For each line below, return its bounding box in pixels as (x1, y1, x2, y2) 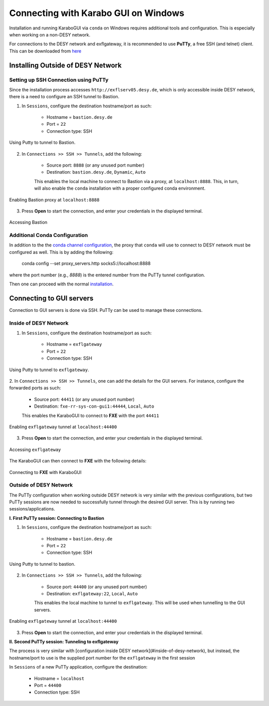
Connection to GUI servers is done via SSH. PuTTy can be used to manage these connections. (9, 307, 203, 313)
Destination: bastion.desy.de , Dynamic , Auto (46, 169, 146, 175)
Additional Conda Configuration (9, 232, 88, 239)
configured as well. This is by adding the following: (9, 249, 114, 255)
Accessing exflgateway (9, 447, 61, 453)
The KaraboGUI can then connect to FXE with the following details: (9, 458, 146, 464)
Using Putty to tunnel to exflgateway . (9, 367, 89, 373)
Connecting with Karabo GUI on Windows (9, 7, 184, 18)
